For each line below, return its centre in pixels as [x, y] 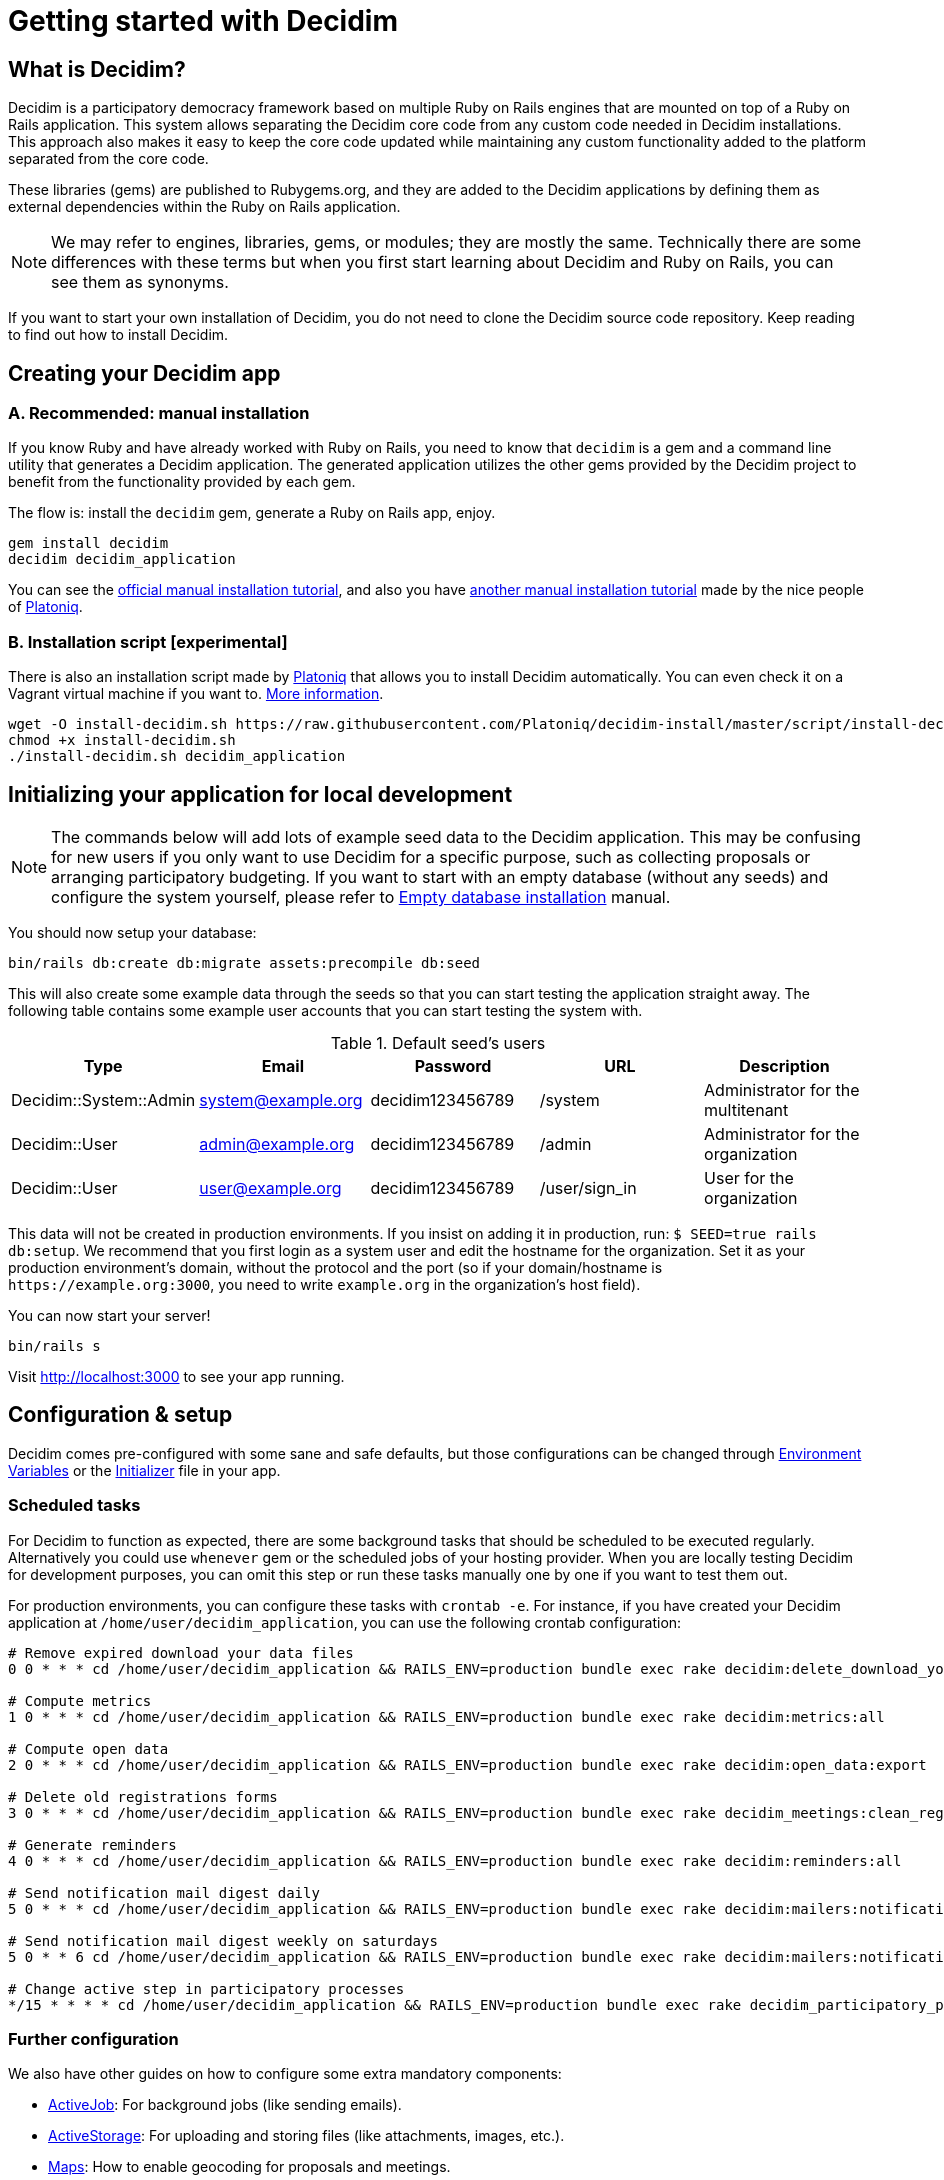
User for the [749, 1177]
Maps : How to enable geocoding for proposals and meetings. [249, 2167]
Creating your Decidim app [144, 373]
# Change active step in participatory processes [206, 1988]
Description [784, 1065]
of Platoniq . [45, 607]
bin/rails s [54, 1345]
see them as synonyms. [140, 282]
